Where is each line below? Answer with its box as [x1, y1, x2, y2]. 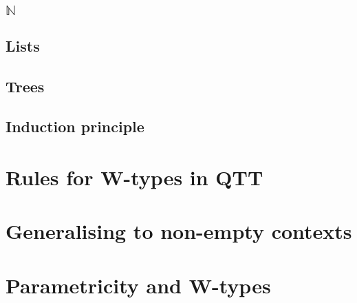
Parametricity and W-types [6, 271, 271, 299]
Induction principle [6, 116, 144, 137]
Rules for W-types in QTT [6, 163, 263, 191]
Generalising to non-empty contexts [6, 217, 352, 245]
